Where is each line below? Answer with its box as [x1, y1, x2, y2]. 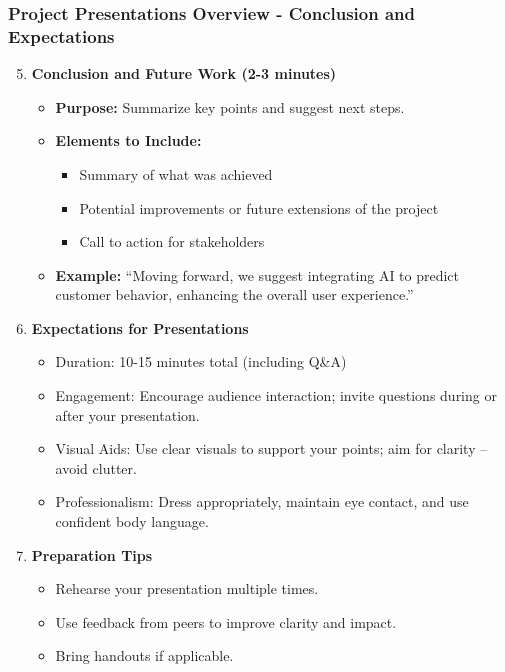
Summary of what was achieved [79, 163, 273, 184]
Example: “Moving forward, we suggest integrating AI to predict [55, 264, 460, 285]
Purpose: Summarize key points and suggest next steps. [55, 96, 405, 117]
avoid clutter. [55, 457, 137, 478]
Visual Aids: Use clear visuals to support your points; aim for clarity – [55, 438, 488, 459]
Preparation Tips [31, 544, 153, 565]
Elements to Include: [55, 130, 202, 151]
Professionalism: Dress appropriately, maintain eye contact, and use [55, 491, 469, 512]
